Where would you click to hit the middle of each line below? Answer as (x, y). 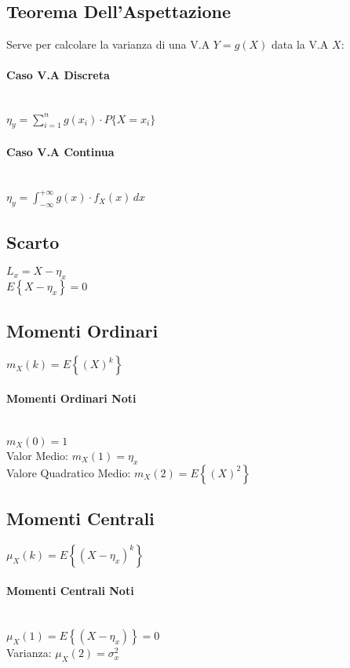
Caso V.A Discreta (58, 75)
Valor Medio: (38, 455)
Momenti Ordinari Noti (71, 398)
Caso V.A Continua (60, 152)
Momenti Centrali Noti (70, 591)
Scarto (33, 241)
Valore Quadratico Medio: (69, 472)
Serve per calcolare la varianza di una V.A (108, 44)
